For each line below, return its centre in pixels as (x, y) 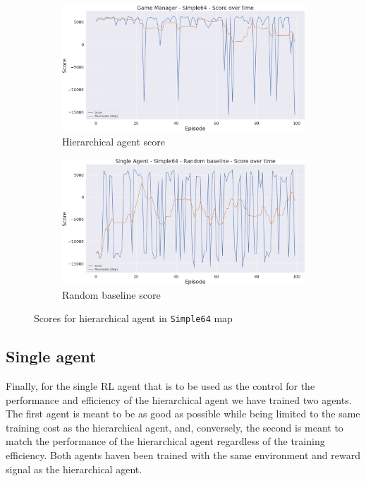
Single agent (51, 356)
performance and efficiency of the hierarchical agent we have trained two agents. (179, 399)
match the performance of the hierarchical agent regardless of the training (165, 441)
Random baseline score (111, 294)
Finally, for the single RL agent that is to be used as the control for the (160, 385)
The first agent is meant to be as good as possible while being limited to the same (183, 414)
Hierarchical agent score (114, 141)
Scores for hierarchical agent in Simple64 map (133, 318)
